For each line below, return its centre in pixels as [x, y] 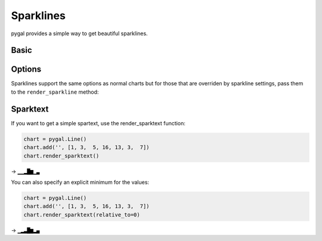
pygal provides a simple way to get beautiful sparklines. [80, 33]
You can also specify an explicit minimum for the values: [80, 182]
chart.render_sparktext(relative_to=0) [82, 214]
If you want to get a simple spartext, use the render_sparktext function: [98, 123]
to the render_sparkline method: [55, 92]
